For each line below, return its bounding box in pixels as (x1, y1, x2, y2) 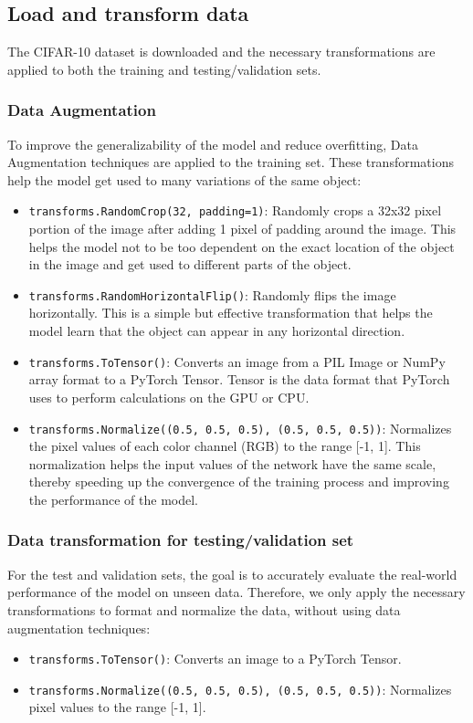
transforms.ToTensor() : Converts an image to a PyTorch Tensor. (28, 649, 402, 668)
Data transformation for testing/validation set (7, 529, 354, 551)
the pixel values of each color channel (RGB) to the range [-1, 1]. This (28, 436, 421, 456)
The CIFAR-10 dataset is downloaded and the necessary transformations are (7, 42, 436, 61)
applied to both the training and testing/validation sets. (7, 59, 321, 79)
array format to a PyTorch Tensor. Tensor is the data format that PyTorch (28, 370, 450, 389)
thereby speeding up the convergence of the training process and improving (28, 472, 449, 491)
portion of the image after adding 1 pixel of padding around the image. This (28, 219, 457, 238)
